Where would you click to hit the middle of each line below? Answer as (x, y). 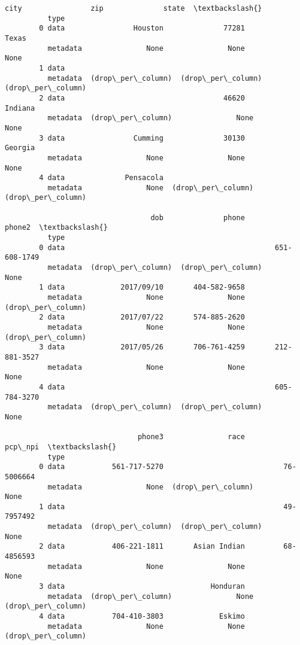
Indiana (20, 108)
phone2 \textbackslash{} (56, 228)
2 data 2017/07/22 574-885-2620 (142, 317)
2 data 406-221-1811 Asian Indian (142, 547)
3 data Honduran (142, 587)
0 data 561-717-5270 (101, 467)
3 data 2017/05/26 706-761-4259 (142, 347)
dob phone (198, 217)
